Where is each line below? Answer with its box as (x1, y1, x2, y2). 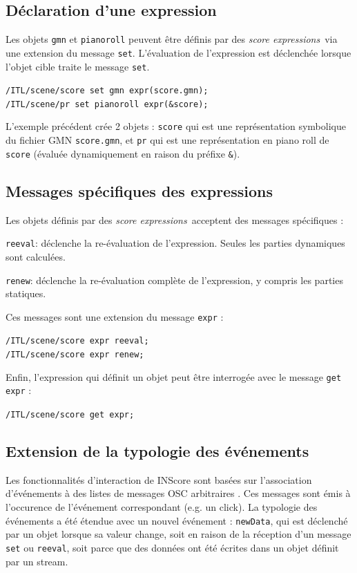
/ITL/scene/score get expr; (6, 410, 135, 420)
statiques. (6, 286, 46, 301)
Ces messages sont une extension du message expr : (6, 309, 224, 323)
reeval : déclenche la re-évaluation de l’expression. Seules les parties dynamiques (6, 236, 345, 250)
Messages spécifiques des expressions (6, 180, 273, 201)
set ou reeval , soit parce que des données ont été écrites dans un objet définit (6, 540, 339, 554)
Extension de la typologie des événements (6, 440, 309, 462)
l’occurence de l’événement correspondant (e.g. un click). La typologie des (6, 500, 318, 514)
